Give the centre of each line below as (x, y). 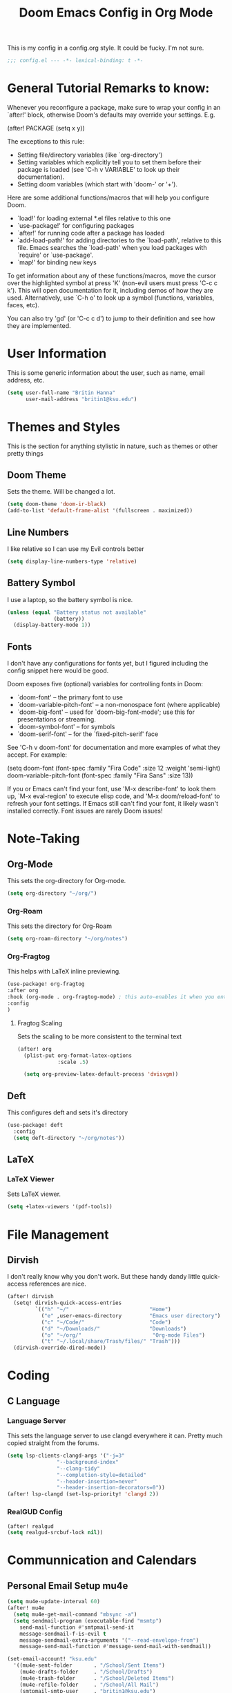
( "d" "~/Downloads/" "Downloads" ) (114, 1328)
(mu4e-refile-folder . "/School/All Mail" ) (89, 1685)
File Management (58, 1235)
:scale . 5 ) (73, 1062)
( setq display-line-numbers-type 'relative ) (72, 561)
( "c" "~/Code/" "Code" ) (106, 1322)
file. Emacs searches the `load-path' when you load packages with (112, 248)
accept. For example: (37, 755)
